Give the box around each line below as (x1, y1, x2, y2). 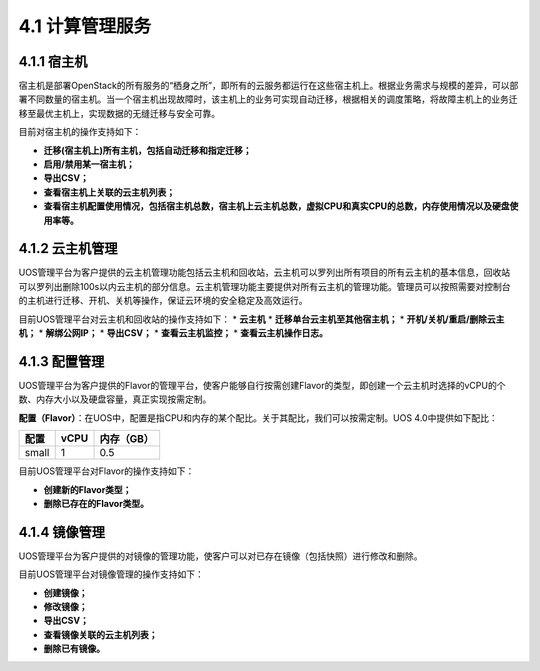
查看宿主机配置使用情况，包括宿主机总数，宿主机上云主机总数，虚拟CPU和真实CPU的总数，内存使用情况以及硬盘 (43, 200, 510, 212)
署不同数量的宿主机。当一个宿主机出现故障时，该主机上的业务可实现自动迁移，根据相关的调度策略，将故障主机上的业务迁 (18, 93, 518, 105)
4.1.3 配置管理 (18, 353, 105, 370)
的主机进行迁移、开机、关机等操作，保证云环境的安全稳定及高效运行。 (18, 295, 308, 307)
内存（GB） (99, 432, 154, 446)
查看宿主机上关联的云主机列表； (43, 186, 175, 198)
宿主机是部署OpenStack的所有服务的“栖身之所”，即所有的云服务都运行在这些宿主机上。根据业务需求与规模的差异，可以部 (18, 80, 519, 92)
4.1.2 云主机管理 (18, 240, 118, 257)
